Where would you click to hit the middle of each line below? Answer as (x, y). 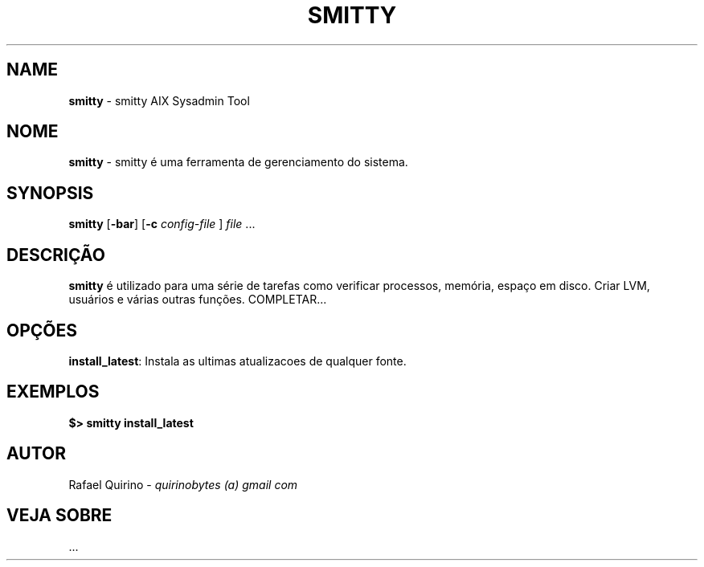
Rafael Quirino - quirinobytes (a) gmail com (183, 484)
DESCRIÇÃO (56, 255)
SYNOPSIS (50, 193)
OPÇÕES (42, 330)
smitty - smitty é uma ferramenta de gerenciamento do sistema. (238, 162)
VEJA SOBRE (59, 516)
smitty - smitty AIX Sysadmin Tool (159, 100)
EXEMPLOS (53, 392)
